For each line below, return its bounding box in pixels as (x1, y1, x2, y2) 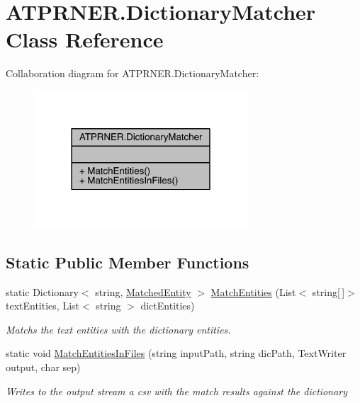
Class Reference (6, 25, 164, 54)
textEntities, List (6, 298, 79, 313)
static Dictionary (6, 284, 79, 299)
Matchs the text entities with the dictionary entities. (6, 322, 231, 336)
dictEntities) (140, 298, 195, 313)
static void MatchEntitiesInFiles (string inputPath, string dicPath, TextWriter (6, 346, 347, 361)
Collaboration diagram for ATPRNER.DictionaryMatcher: (6, 66, 259, 81)
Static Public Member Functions (6, 251, 249, 273)
